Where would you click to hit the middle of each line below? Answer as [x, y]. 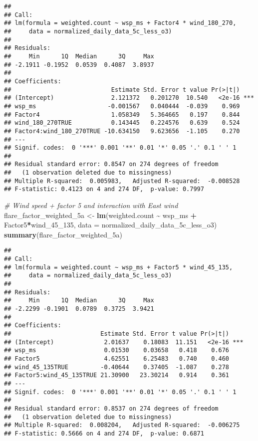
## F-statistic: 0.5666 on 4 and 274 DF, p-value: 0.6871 [104, 433]
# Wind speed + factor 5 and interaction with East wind [91, 205]
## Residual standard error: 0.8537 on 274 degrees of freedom [111, 408]
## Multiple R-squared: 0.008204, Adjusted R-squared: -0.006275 [122, 425]
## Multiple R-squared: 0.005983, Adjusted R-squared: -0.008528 [122, 181]
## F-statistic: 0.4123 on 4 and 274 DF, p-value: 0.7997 [104, 189]
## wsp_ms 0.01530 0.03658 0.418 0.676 [117, 350]
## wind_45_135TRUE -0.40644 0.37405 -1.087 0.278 [117, 367]
